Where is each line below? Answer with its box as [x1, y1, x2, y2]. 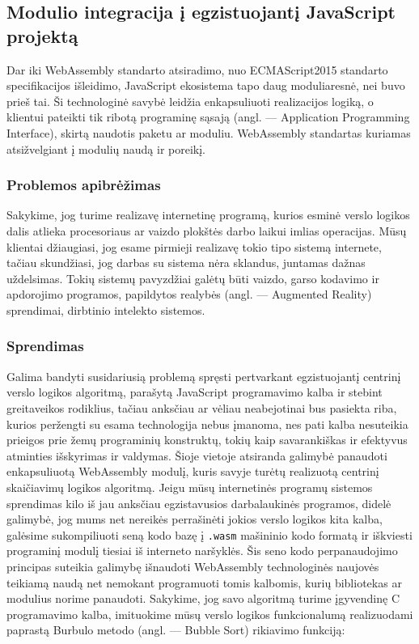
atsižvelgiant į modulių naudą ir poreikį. [6, 140, 205, 157]
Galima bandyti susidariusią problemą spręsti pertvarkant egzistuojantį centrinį [6, 367, 401, 384]
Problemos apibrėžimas [6, 175, 161, 195]
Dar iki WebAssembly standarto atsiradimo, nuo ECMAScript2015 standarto [6, 61, 388, 78]
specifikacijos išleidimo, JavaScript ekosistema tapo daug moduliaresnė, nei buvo [6, 77, 405, 94]
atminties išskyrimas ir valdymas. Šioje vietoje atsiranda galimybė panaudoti [6, 447, 387, 464]
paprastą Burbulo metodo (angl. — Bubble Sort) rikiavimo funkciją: [6, 621, 345, 638]
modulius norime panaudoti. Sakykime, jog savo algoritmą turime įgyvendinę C [6, 590, 400, 607]
